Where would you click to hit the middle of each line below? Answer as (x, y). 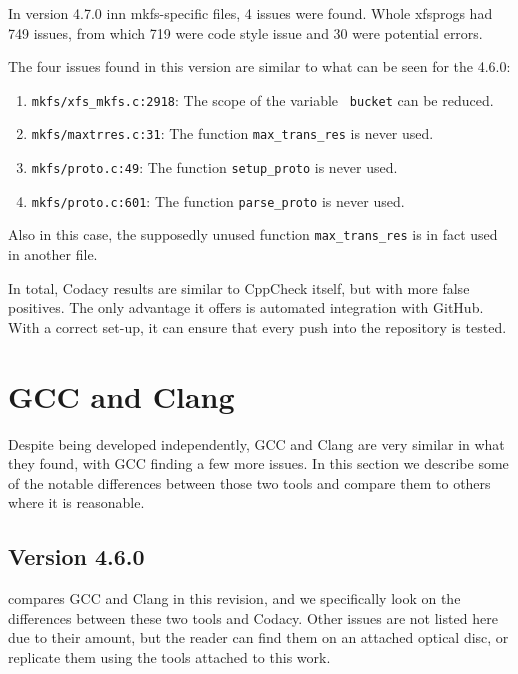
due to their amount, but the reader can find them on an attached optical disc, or (258, 637)
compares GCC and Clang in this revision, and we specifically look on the (234, 598)
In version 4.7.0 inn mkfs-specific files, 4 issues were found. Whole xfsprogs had (250, 13)
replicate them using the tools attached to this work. (169, 656)
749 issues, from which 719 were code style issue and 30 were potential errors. (245, 32)
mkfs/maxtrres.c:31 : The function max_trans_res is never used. (232, 133)
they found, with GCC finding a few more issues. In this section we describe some (258, 463)
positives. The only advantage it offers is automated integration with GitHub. (246, 307)
